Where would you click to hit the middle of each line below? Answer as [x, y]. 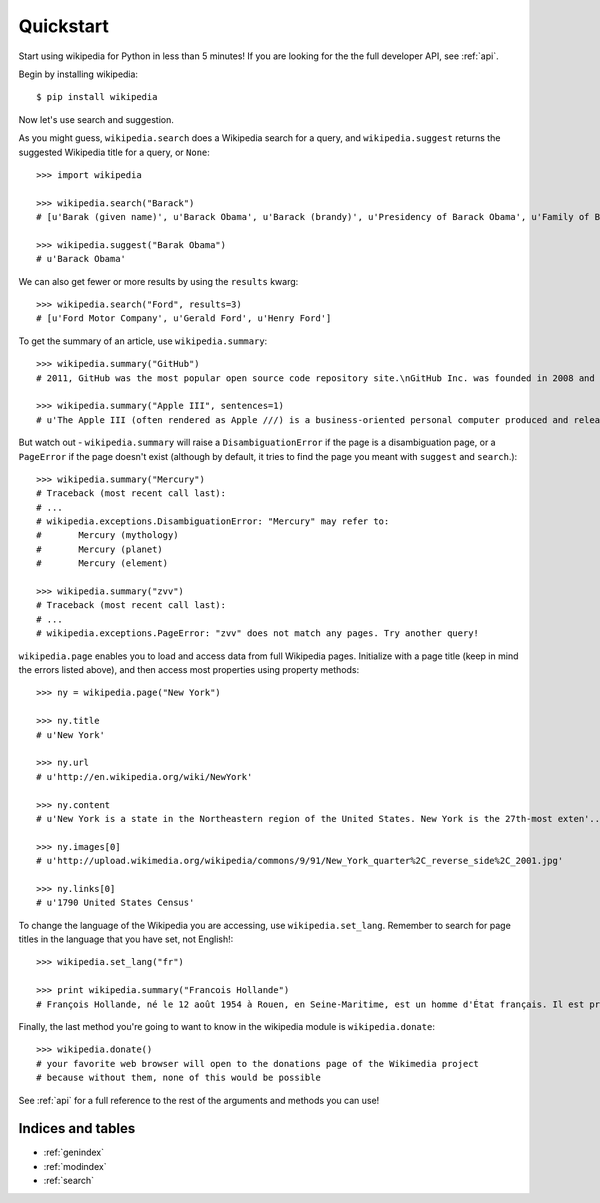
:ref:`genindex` [74, 1152]
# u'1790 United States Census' [115, 903]
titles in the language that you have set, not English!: [126, 939]
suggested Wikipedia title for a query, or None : [114, 152]
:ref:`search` [69, 1181]
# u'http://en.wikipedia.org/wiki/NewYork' [144, 776]
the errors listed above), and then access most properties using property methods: [189, 669]
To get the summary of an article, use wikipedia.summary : [143, 341]
